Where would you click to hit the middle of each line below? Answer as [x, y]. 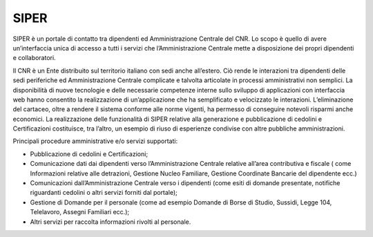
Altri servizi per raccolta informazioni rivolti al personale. [111, 222]
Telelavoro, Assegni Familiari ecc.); [80, 212]
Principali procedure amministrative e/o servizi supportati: [95, 141]
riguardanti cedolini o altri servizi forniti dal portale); [104, 193]
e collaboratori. [34, 58]
